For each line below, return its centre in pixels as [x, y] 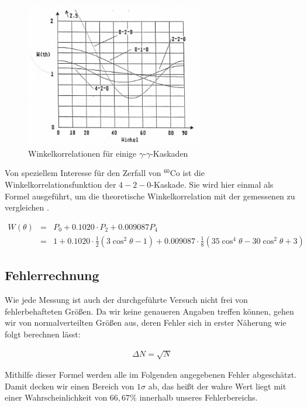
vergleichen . [27, 207]
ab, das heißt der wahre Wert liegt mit [217, 386]
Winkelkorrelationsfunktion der [61, 184]
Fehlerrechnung [52, 275]
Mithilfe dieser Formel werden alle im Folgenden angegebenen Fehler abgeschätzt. [151, 375]
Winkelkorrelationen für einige [82, 153]
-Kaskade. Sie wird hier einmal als [212, 184]
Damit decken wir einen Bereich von [70, 386]
